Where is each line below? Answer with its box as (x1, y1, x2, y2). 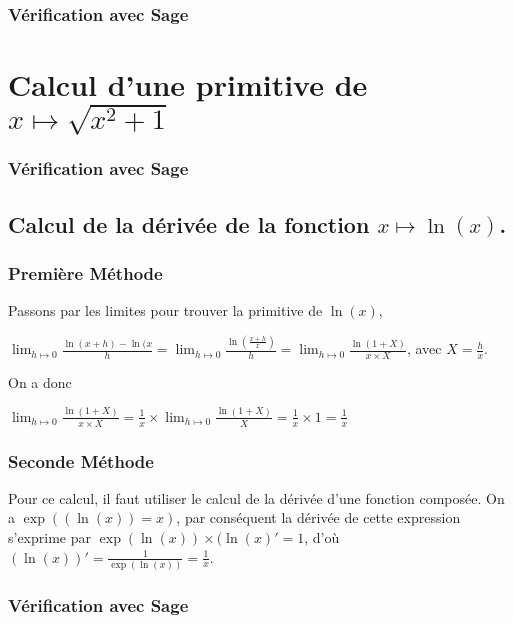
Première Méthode (8, 260, 163, 285)
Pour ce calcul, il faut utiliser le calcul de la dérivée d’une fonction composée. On (8, 487, 505, 508)
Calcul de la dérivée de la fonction (8, 208, 370, 239)
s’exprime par (8, 527, 91, 548)
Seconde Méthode (8, 448, 154, 473)
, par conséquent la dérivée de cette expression (176, 507, 461, 528)
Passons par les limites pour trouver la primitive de (8, 300, 323, 321)
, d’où (304, 527, 340, 548)
